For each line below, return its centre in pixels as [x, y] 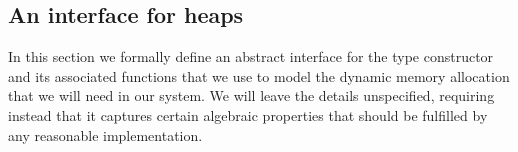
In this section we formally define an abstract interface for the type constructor [251, 56]
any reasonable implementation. [105, 134]
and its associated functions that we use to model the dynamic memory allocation [259, 75]
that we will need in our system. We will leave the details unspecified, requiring [251, 95]
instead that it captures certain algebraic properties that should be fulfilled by [248, 114]
